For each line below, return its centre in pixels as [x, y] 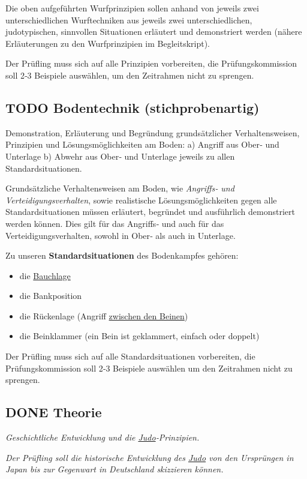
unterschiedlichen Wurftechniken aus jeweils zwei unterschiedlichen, [129, 20]
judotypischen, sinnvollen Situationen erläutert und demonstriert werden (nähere [154, 32]
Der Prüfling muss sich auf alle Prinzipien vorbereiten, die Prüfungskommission [151, 63]
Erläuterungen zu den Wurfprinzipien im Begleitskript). [108, 43]
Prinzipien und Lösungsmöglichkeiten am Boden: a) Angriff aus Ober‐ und [142, 144]
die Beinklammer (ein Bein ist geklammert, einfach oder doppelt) [139, 336]
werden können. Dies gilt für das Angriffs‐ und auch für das [115, 223]
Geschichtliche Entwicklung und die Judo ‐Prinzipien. [103, 437]
